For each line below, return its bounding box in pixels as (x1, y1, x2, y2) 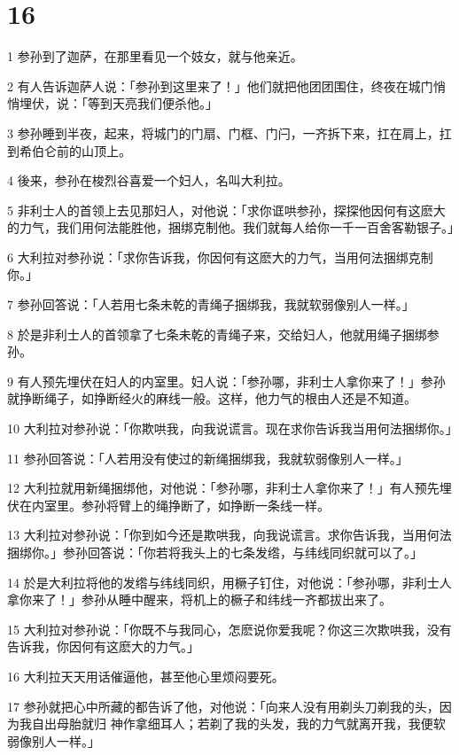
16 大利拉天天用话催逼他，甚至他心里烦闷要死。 (7, 666, 284, 685)
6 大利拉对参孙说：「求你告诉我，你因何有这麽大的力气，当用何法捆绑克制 (7, 247, 433, 266)
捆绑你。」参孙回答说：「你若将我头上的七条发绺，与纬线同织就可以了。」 (7, 543, 423, 561)
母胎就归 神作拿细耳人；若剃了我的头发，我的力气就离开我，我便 (56, 714, 433, 733)
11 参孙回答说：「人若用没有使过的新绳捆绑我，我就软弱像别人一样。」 (7, 448, 408, 467)
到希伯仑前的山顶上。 (7, 141, 131, 160)
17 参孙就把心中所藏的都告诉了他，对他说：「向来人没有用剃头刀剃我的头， (7, 697, 440, 715)
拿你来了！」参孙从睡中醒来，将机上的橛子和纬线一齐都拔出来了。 (7, 590, 392, 609)
